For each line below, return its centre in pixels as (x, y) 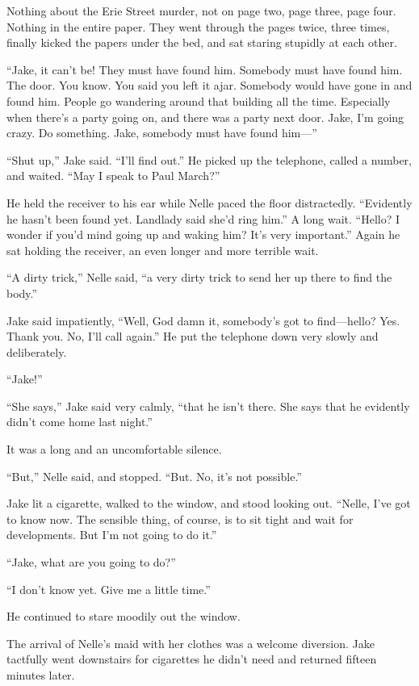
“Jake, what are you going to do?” (91, 562)
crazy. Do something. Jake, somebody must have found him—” (162, 133)
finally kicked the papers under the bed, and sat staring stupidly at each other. (202, 42)
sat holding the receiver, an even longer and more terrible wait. (163, 250)
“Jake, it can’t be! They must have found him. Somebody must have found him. (205, 69)
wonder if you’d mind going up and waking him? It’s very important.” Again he (203, 234)
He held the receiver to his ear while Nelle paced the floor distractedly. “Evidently (209, 202)
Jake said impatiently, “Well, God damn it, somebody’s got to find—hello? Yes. (203, 320)
